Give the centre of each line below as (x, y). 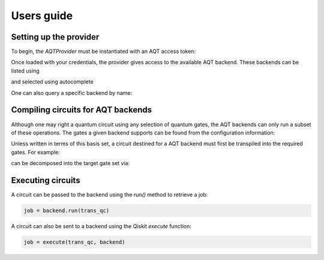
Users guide (42, 16)
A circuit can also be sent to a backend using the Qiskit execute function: (101, 226)
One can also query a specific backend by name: (71, 92)
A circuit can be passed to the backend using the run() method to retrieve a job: (109, 195)
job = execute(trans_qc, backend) (74, 242)
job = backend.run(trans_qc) (67, 210)
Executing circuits (46, 180)
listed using (25, 71)
